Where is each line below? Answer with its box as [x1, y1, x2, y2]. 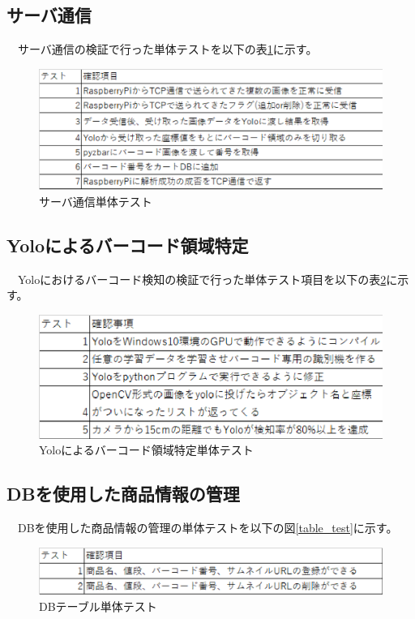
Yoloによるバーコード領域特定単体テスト [39, 441, 254, 458]
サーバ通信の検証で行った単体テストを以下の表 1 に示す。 [17, 41, 318, 58]
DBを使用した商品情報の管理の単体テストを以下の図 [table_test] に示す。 [17, 518, 398, 535]
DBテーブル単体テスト [39, 597, 157, 614]
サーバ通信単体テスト [39, 192, 152, 209]
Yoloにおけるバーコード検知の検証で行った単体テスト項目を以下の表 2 [17, 270, 387, 287]
